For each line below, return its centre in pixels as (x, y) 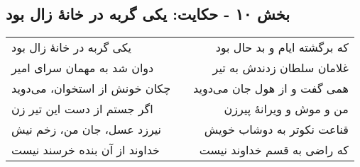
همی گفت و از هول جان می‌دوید (271, 88)
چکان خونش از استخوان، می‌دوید (91, 88)
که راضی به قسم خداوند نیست (274, 150)
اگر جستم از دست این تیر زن (82, 109)
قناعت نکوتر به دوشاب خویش (276, 129)
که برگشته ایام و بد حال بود (282, 47)
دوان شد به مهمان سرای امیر (83, 68)
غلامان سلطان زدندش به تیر (280, 68)
